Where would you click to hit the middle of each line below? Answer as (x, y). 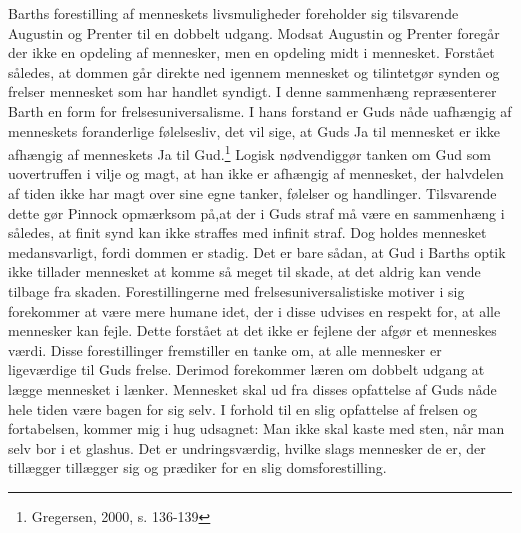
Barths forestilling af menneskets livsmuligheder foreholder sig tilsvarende (233, 13)
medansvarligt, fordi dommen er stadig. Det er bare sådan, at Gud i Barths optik (257, 251)
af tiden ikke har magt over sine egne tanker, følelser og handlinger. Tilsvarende (252, 193)
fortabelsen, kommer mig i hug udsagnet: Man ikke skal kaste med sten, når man (256, 428)
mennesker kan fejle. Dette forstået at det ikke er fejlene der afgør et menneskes (252, 330)
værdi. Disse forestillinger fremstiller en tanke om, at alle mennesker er (225, 349)
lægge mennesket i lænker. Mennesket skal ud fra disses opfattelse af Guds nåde (252, 388)
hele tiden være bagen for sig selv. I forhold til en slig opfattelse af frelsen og (243, 408)
